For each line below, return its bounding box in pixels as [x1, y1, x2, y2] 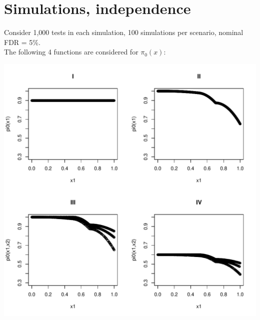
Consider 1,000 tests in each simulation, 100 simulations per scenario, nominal [4, 27, 243, 37]
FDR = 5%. [4, 36, 40, 47]
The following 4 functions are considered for [4, 46, 138, 57]
